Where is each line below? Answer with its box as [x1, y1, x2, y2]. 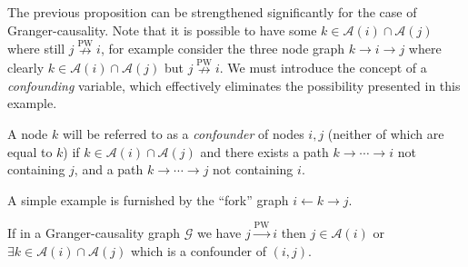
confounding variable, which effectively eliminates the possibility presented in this [7, 75, 461, 94]
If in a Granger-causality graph [7, 223, 181, 242]
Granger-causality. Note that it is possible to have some [7, 20, 317, 39]
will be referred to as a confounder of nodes [62, 124, 304, 143]
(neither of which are [327, 124, 444, 143]
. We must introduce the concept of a [219, 58, 427, 77]
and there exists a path [200, 142, 329, 161]
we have [197, 223, 242, 242]
